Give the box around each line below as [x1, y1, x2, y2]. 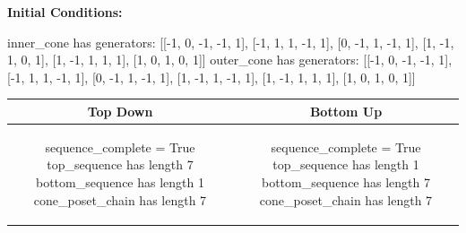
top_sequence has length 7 [47, 155, 194, 174]
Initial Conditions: [7, 3, 123, 21]
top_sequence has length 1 [272, 155, 419, 174]
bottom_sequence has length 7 [262, 172, 430, 191]
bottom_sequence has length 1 [36, 172, 204, 191]
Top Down [87, 101, 153, 120]
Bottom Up [309, 101, 383, 120]
